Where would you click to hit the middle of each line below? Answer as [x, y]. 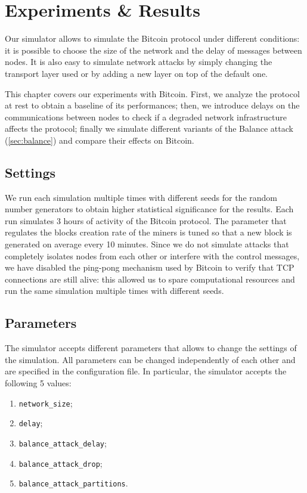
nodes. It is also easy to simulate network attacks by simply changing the [139, 62]
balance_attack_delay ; [63, 443]
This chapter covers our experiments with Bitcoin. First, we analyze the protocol [152, 93]
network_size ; [46, 403]
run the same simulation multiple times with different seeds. [114, 291]
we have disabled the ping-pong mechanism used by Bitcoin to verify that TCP [150, 267]
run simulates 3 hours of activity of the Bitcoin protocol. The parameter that [146, 220]
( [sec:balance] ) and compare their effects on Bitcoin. [100, 140]
